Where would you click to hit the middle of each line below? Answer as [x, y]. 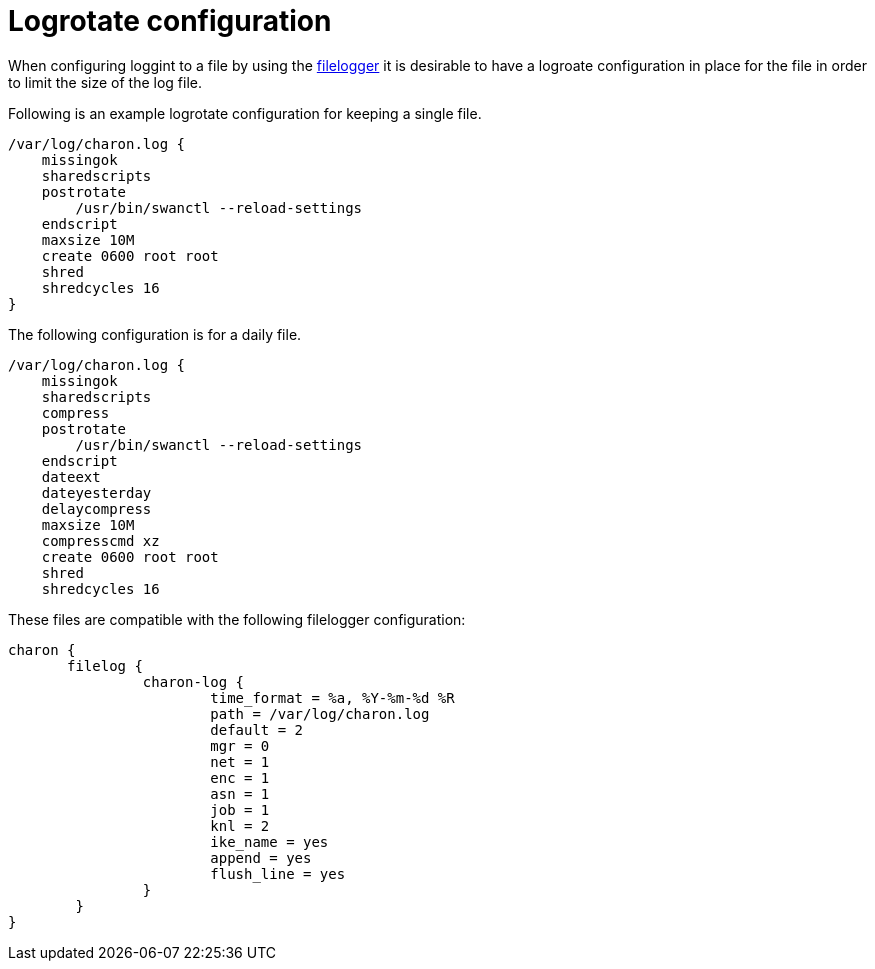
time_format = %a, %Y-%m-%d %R [332, 697]
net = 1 [240, 761]
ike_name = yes [269, 841]
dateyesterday [96, 492]
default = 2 [257, 729]
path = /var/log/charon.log [320, 713]
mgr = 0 [240, 745]
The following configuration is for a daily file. [155, 334]
